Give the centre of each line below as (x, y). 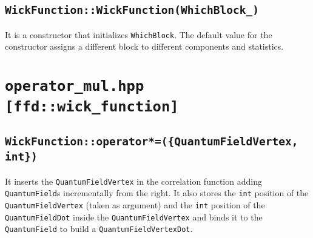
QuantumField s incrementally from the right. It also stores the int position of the (157, 193)
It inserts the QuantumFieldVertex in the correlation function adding (133, 181)
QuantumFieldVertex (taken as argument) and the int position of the (135, 204)
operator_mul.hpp (75, 86)
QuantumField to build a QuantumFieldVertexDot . (99, 229)
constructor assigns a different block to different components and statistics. (144, 46)
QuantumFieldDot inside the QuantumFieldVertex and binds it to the (134, 217)
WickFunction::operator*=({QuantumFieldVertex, (152, 142)
